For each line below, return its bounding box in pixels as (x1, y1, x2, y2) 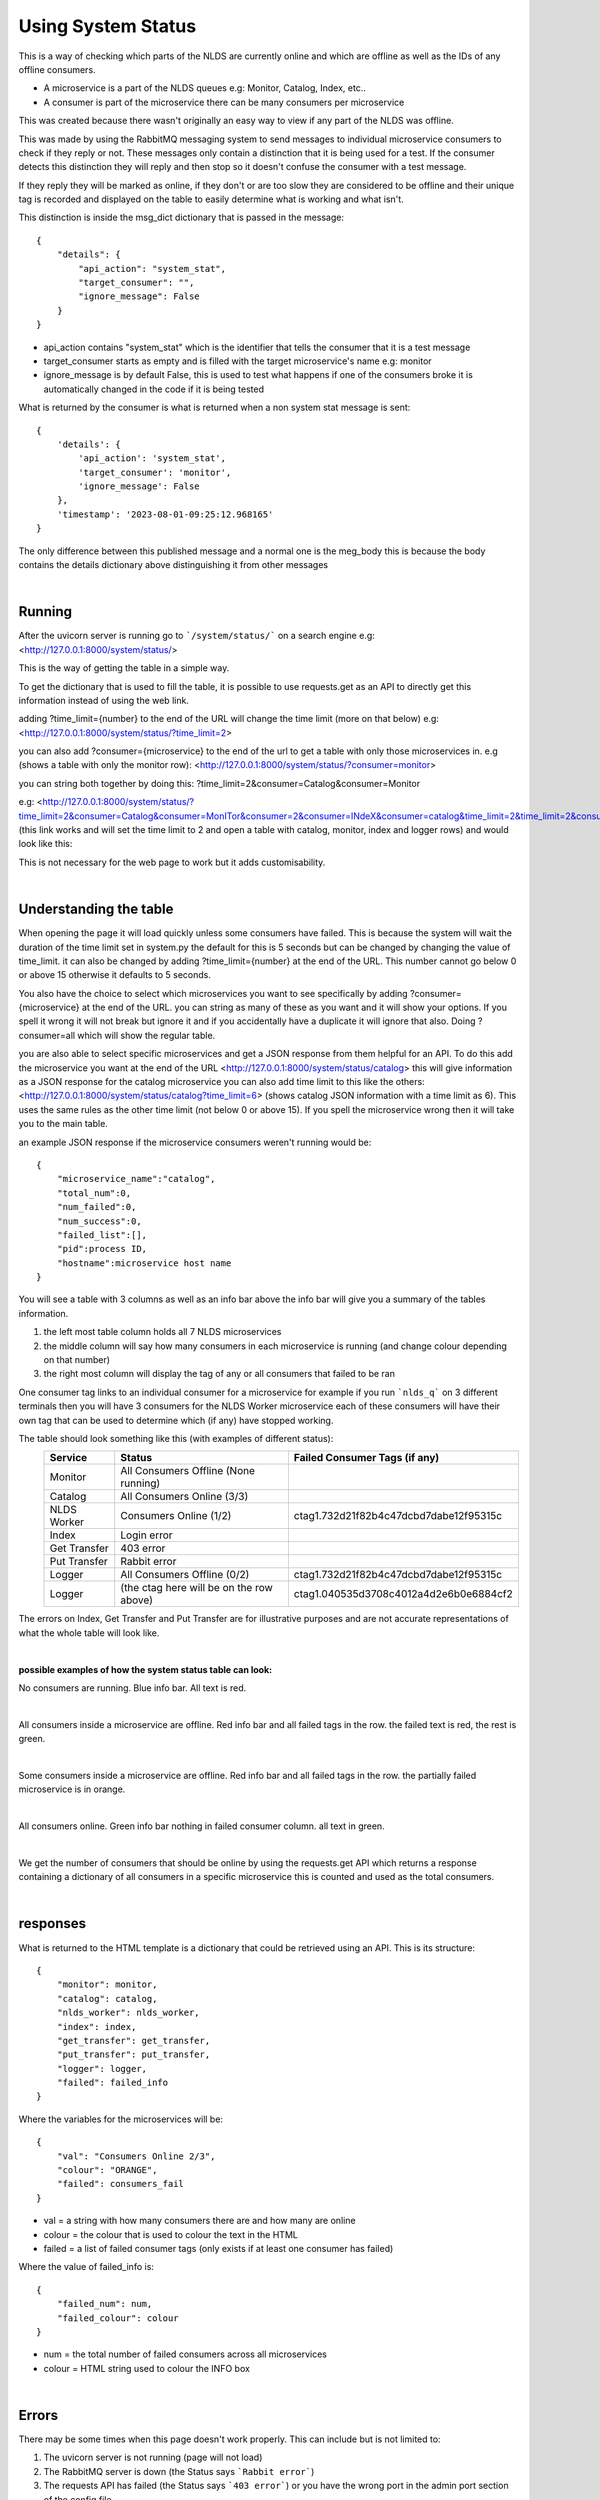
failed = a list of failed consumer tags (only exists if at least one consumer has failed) (43, 2242, 394, 2254)
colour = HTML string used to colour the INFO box (43, 2362, 250, 2374)
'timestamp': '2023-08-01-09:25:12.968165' (56, 508, 274, 520)
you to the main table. (18, 1118, 109, 1130)
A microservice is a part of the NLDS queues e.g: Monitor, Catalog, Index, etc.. (43, 82, 367, 94)
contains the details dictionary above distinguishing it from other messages (18, 559, 329, 571)
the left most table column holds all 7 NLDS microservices (43, 1326, 282, 1338)
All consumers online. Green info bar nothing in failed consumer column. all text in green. (18, 1820, 385, 1832)
